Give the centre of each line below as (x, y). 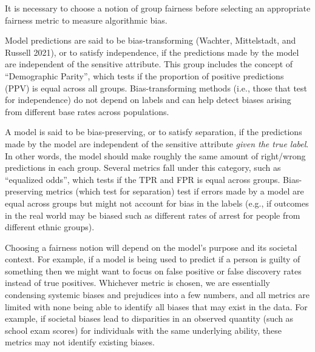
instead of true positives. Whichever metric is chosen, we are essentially (137, 283)
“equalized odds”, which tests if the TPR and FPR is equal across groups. (143, 179)
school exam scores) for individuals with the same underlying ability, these (143, 330)
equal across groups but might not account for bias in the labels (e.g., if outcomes (157, 203)
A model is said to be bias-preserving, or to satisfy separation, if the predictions (154, 132)
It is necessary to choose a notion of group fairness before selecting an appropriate (158, 8)
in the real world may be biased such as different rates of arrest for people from (153, 215)
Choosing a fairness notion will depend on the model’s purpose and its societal (151, 247)
